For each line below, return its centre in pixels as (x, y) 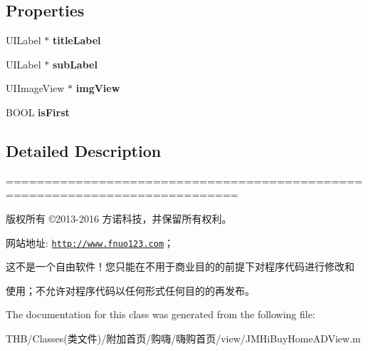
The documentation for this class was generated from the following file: (161, 314)
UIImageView (35, 88)
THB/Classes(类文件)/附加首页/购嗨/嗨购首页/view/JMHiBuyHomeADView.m (183, 338)
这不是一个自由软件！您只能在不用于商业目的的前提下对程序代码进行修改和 (180, 266)
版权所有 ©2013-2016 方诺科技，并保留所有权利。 (119, 218)
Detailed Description (84, 150)
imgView (98, 88)
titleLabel (77, 40)
